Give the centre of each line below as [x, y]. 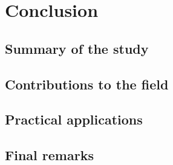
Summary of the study [77, 48]
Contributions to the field [87, 84]
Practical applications [74, 119]
